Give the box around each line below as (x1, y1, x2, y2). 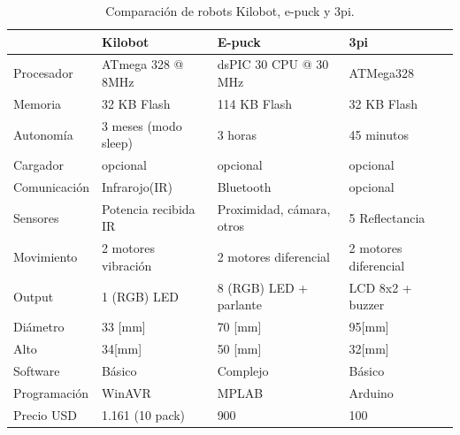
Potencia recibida (101, 199, 195, 217)
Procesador (13, 64, 73, 82)
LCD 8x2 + (349, 278, 412, 296)
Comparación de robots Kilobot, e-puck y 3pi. (105, 2, 355, 19)
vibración (101, 256, 152, 274)
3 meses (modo (101, 116, 182, 134)
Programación (13, 383, 89, 401)
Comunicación (13, 178, 89, 195)
